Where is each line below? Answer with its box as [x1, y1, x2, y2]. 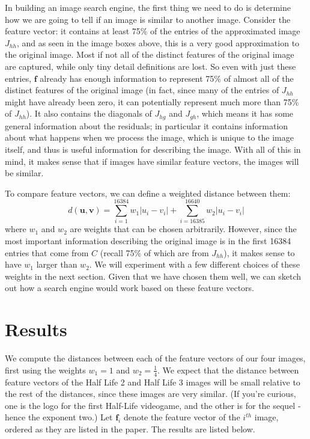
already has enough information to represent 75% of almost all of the [40, 72, 294, 84]
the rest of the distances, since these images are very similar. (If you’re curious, [5, 387, 296, 400]
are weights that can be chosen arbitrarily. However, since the [70, 223, 297, 235]
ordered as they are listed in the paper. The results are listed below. [5, 422, 255, 435]
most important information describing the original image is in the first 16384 [5, 235, 291, 247]
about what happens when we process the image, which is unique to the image [5, 131, 294, 144]
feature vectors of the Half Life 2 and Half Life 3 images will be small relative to [5, 375, 300, 388]
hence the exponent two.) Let [5, 411, 113, 423]
